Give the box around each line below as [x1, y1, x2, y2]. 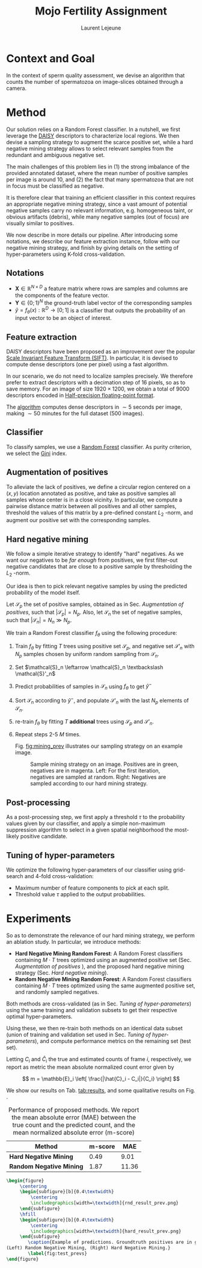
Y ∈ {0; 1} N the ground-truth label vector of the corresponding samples [14, 298, 192, 306]
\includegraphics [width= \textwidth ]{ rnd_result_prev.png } [30, 1200, 179, 1206]
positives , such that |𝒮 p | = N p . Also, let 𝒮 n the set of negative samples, [6, 608, 183, 617]
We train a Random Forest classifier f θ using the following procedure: [6, 629, 177, 638]
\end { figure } [6, 1256, 39, 1262]
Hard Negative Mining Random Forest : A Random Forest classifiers [14, 949, 183, 957]
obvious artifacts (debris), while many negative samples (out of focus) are [6, 213, 189, 220]
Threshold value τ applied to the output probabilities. [14, 890, 145, 897]
